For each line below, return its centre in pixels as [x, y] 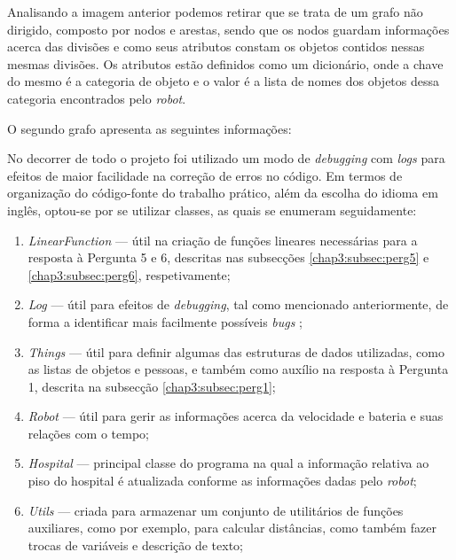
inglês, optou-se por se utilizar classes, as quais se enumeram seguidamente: [212, 210]
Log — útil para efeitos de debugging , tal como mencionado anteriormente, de [238, 304]
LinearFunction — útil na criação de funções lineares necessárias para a [223, 240]
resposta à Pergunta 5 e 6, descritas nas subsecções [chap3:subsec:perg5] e [228, 257]
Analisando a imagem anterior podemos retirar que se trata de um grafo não [215, 12]
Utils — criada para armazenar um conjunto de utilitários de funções [216, 510]
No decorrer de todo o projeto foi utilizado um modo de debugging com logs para [226, 158]
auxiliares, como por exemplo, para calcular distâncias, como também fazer [232, 528]
